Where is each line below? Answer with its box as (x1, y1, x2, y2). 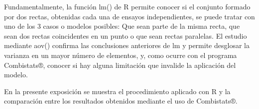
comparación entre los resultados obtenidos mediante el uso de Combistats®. (4, 96, 238, 106)
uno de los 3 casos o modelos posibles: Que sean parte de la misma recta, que (4, 21, 240, 31)
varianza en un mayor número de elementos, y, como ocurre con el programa (4, 50, 237, 60)
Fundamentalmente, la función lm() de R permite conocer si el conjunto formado (4, 1, 251, 11)
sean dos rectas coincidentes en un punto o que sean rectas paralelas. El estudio (4, 30, 247, 41)
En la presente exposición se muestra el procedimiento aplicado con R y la (4, 86, 231, 96)
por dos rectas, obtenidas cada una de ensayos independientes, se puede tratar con (4, 11, 255, 21)
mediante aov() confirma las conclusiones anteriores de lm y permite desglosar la (4, 40, 250, 51)
